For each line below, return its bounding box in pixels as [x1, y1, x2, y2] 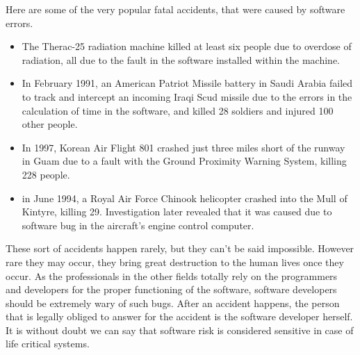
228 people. [22, 167, 70, 181]
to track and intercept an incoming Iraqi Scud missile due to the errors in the [22, 89, 352, 104]
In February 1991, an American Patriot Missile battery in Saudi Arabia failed [22, 76, 353, 90]
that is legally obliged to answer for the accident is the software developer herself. [6, 309, 353, 324]
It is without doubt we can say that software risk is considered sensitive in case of [6, 322, 354, 337]
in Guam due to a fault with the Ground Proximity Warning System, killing [22, 154, 347, 168]
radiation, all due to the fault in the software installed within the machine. [22, 52, 341, 67]
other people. [22, 117, 78, 131]
